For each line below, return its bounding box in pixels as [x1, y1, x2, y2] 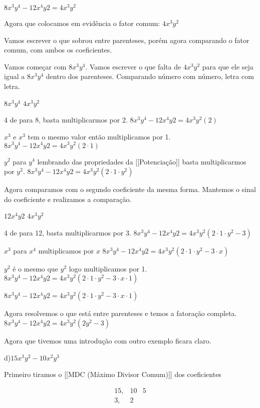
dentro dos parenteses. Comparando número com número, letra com [46, 71, 254, 81]
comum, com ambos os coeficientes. [4, 44, 112, 55]
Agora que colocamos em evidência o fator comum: [4, 18, 160, 28]
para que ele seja [202, 61, 253, 71]
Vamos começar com [4, 61, 67, 71]
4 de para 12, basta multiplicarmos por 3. [4, 227, 131, 237]
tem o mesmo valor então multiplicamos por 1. [28, 131, 171, 141]
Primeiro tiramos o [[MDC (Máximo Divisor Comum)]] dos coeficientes [4, 369, 221, 379]
